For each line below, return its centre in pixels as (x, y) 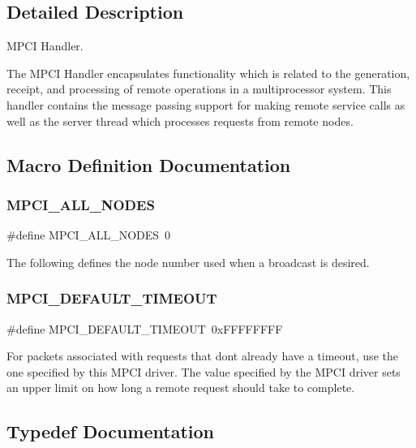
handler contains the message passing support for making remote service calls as (206, 104)
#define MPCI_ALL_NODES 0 (89, 235)
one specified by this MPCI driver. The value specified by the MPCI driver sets (204, 371)
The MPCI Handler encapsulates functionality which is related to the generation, (208, 73)
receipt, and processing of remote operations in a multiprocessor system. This (199, 89)
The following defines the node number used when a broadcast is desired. (188, 262)
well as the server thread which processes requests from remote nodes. (180, 121)
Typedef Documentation (110, 431)
